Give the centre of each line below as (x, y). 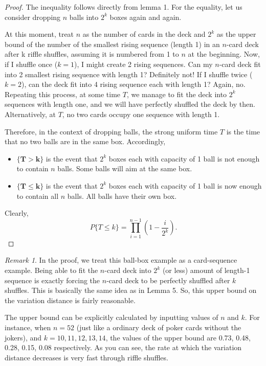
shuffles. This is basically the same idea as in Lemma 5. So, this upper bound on (131, 290)
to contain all (38, 196)
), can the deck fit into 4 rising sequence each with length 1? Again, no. (133, 84)
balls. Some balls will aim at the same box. (125, 168)
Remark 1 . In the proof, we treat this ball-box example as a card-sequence (121, 260)
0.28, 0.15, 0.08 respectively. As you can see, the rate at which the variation (123, 347)
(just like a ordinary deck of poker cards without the (159, 327)
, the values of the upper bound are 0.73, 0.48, (178, 337)
